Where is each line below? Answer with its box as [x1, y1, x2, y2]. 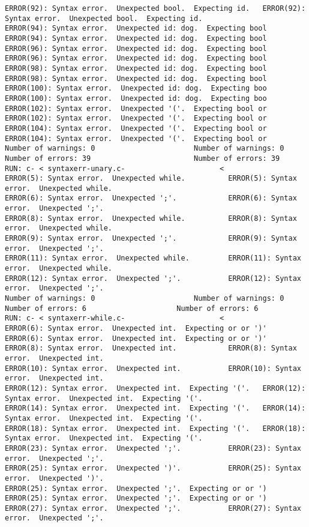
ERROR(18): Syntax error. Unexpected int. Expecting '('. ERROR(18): [5, 424, 306, 433]
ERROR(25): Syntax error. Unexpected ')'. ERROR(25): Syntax [5, 464, 301, 473]
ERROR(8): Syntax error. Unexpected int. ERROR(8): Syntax [5, 344, 297, 353]
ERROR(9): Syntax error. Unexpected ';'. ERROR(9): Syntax [5, 234, 297, 243]
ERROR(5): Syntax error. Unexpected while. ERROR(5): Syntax [5, 174, 297, 183]
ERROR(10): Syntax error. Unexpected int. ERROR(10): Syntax [5, 364, 301, 373]
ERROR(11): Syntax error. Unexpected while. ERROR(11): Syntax [5, 254, 301, 263]
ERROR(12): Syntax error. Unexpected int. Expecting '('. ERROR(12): [5, 384, 306, 393]
